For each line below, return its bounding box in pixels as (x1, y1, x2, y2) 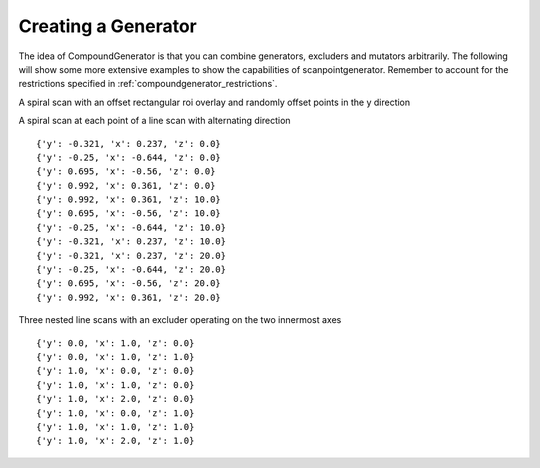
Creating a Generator (18, 15, 197, 37)
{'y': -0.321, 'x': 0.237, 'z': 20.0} (36, 250, 227, 261)
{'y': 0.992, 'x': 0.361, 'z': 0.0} (36, 180, 216, 191)
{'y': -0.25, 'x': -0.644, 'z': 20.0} (36, 264, 227, 275)
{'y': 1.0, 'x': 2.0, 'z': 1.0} (36, 435, 195, 447)
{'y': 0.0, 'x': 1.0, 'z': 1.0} (36, 351, 195, 362)
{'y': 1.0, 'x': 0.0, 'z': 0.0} (36, 365, 195, 377)
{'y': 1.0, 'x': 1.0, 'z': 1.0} (36, 421, 195, 432)
